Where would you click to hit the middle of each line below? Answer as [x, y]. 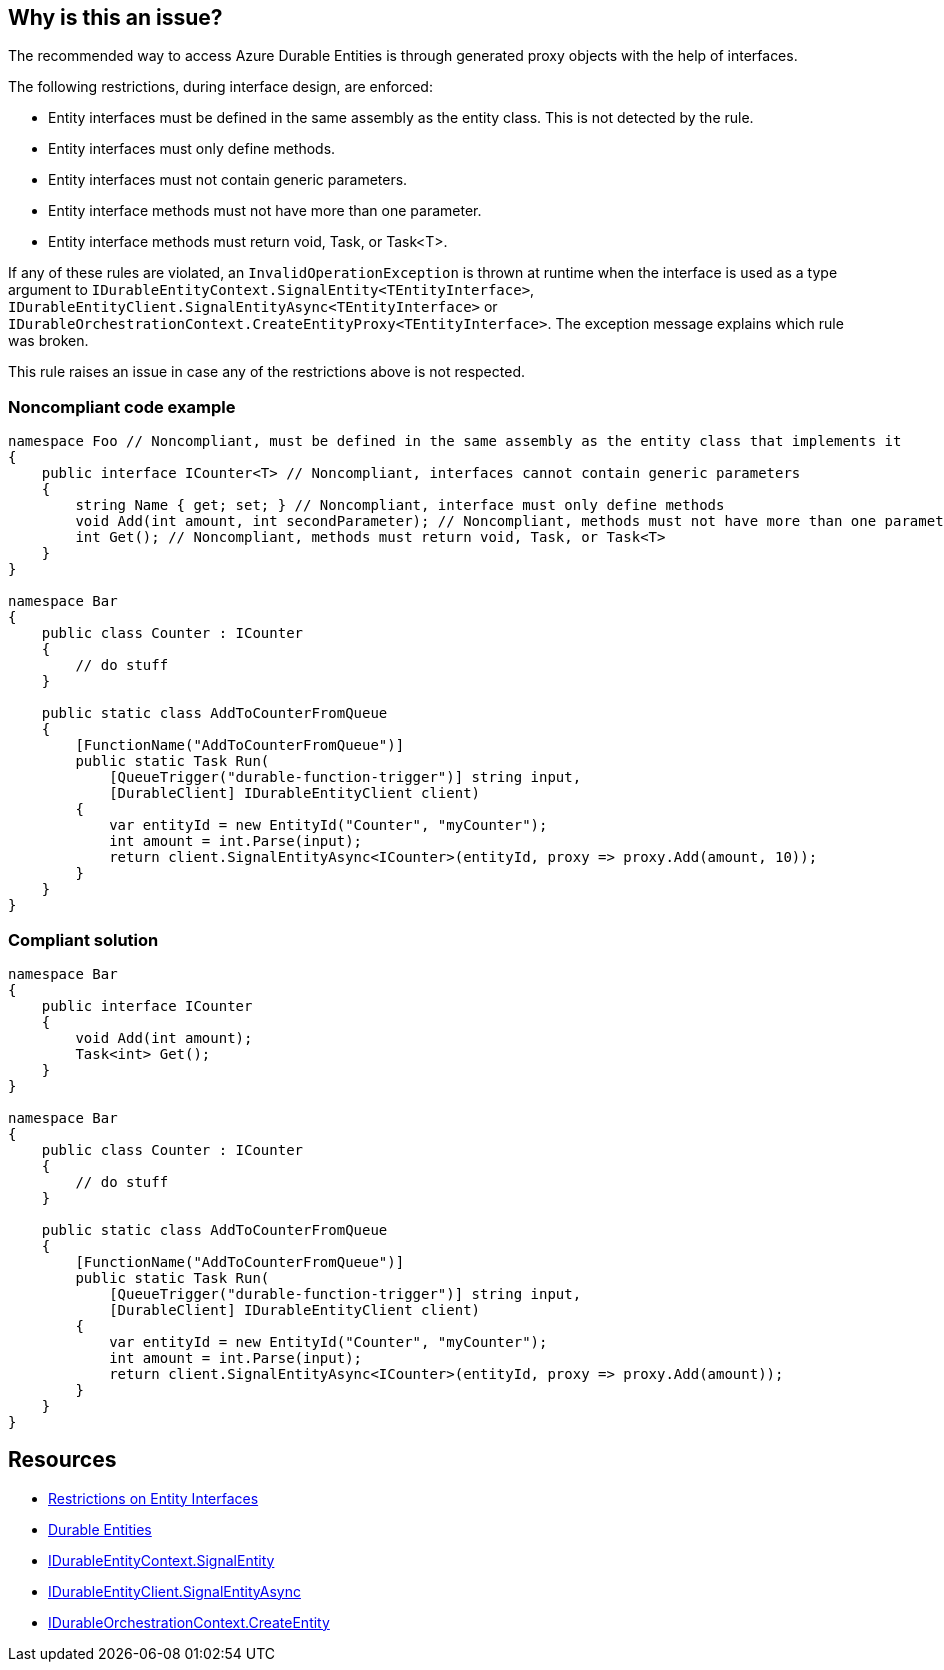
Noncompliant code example [122, 406]
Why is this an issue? [115, 17]
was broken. [48, 341]
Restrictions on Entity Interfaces [153, 1498]
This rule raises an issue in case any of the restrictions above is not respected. [266, 372]
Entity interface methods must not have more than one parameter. [265, 211]
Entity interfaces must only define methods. [192, 149]
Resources [62, 1460]
